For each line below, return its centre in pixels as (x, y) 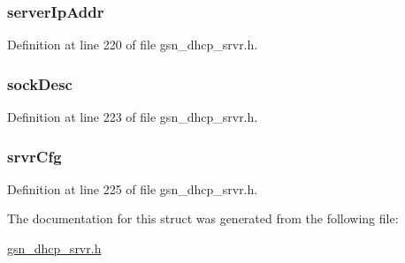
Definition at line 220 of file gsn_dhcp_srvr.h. (133, 45)
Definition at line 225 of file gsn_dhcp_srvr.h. (133, 188)
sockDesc (40, 83)
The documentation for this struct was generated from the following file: (203, 218)
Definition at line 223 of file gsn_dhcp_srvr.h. (133, 117)
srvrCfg (34, 156)
